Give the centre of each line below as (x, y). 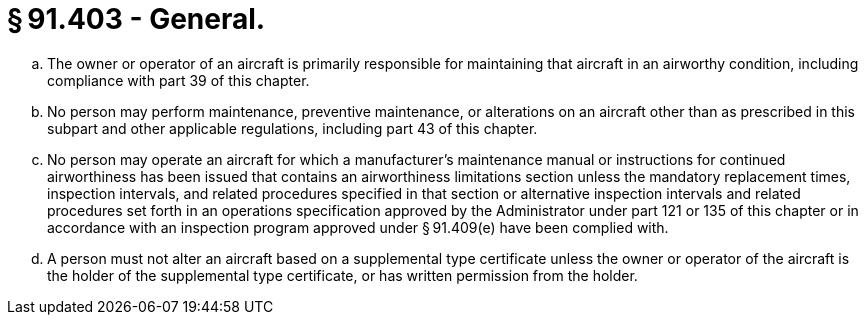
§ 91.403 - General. (136, 19)
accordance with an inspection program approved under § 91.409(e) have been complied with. (358, 227)
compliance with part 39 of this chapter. (178, 80)
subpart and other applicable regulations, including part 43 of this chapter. (292, 128)
